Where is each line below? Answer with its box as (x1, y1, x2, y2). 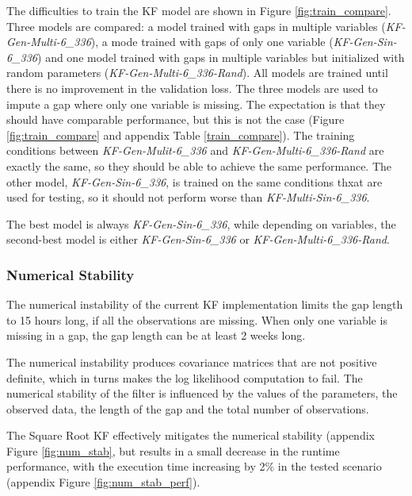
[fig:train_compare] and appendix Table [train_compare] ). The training (6, 126, 355, 143)
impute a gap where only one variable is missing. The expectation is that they (6, 95, 386, 112)
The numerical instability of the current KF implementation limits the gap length (6, 296, 403, 313)
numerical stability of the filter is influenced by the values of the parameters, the (6, 385, 398, 402)
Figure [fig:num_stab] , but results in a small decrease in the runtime (6, 442, 340, 459)
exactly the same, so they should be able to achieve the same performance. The (6, 157, 392, 174)
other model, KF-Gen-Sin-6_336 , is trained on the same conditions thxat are (6, 173, 383, 190)
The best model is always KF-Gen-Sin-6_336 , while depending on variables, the (6, 215, 396, 232)
